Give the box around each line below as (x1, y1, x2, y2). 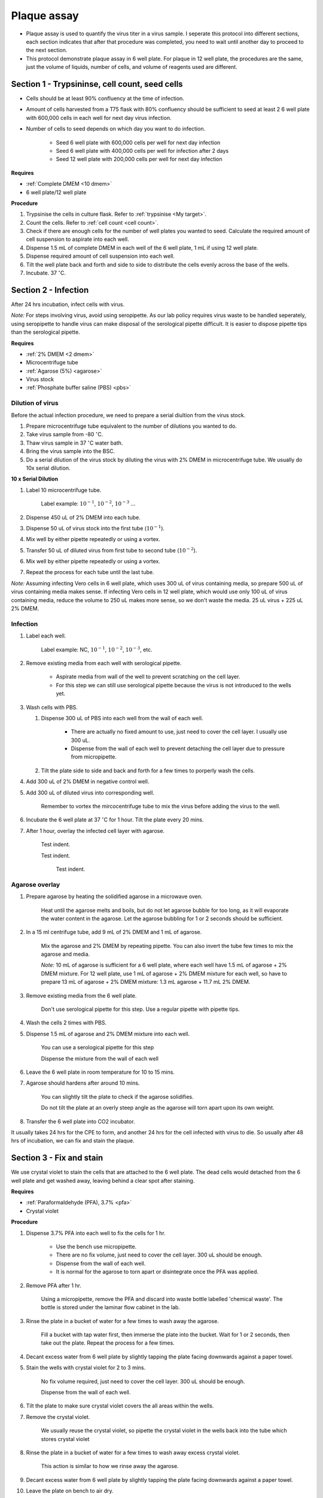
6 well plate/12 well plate (26, 189, 87, 196)
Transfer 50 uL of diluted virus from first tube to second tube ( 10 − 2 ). (26, 546, 197, 554)
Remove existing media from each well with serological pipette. (26, 659, 182, 666)
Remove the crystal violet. (26, 1413, 90, 1420)
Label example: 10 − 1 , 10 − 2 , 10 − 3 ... (41, 499, 136, 508)
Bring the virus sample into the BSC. (26, 448, 115, 455)
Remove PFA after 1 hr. (26, 1282, 82, 1289)
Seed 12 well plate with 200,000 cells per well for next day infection (56, 156, 223, 163)
